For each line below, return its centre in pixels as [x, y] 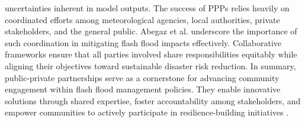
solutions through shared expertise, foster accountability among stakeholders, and [153, 100]
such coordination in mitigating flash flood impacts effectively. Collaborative [143, 42]
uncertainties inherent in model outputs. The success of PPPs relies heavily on [147, 8]
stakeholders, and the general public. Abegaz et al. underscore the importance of [151, 31]
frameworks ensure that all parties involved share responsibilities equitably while [151, 54]
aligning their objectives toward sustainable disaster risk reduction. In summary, [150, 65]
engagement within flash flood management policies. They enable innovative [143, 89]
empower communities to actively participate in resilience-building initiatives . [147, 112]
